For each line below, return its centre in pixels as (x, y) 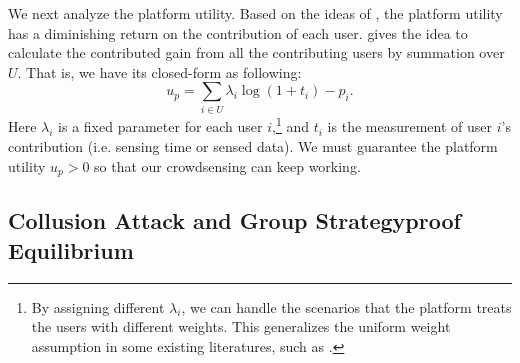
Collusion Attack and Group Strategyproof (234, 220)
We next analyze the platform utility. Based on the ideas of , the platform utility (255, 13)
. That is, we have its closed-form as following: (159, 71)
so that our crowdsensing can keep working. (227, 165)
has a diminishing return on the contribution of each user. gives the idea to (238, 32)
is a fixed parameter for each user (160, 126)
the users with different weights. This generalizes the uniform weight (241, 326)
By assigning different (98, 306)
